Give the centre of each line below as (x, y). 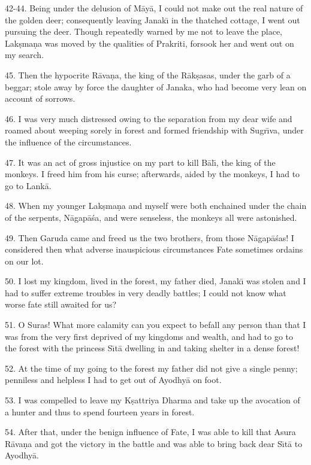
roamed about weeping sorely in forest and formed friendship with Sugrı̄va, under (154, 130)
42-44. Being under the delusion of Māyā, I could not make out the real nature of (154, 8)
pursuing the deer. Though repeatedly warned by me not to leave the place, (144, 31)
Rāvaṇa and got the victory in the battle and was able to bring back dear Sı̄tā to (154, 443)
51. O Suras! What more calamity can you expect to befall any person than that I (155, 325)
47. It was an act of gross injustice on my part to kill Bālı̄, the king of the (140, 162)
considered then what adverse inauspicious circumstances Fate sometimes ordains (154, 249)
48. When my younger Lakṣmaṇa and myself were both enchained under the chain (156, 206)
